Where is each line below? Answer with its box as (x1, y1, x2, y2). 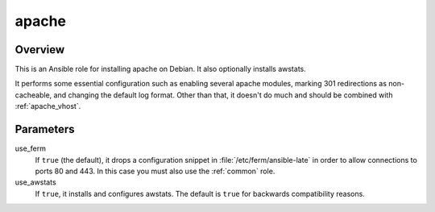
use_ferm (14, 143, 46, 153)
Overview (14, 43, 65, 56)
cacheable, (14, 89, 52, 100)
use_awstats (14, 177, 56, 187)
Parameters (14, 123, 75, 136)
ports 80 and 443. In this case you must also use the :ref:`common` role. (35, 166, 275, 176)
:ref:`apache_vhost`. (14, 102, 81, 111)
